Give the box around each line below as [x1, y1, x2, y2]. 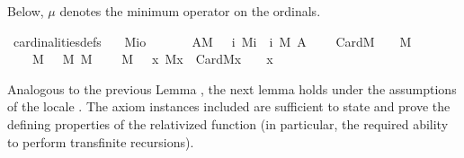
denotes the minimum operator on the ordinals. [59, 2, 321, 20]
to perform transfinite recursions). [7, 132, 194, 151]
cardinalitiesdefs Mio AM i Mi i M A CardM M [13, 31, 412, 50]
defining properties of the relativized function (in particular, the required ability [7, 114, 449, 133]
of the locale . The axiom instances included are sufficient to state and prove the [7, 97, 451, 116]
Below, [7, 2, 44, 20]
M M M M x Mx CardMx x [31, 49, 273, 68]
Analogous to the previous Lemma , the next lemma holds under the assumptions [7, 79, 457, 98]
